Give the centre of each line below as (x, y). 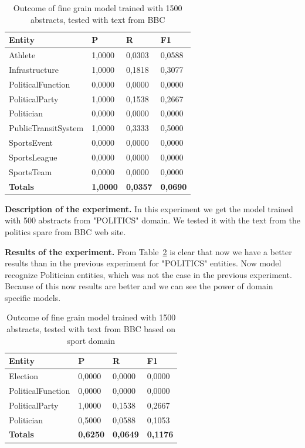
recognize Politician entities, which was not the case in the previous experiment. (148, 274)
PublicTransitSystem (46, 128)
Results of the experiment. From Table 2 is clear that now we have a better (148, 251)
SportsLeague (33, 157)
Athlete (22, 55)
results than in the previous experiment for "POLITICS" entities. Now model (143, 263)
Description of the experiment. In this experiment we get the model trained (149, 208)
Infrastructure (34, 69)
